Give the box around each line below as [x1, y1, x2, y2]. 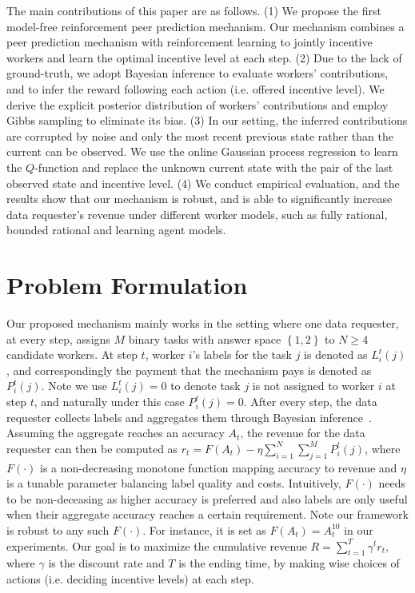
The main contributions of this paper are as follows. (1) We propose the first [6, 2, 381, 18]
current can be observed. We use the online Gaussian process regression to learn [6, 143, 398, 160]
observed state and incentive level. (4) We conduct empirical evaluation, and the [6, 174, 400, 191]
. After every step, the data [243, 393, 377, 409]
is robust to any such [6, 521, 110, 538]
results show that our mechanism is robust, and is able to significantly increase [6, 190, 393, 207]
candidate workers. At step [6, 346, 138, 363]
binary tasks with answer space [128, 330, 281, 347]
